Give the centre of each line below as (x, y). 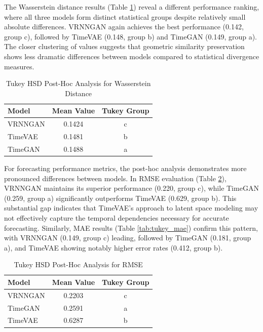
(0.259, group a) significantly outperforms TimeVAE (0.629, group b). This (120, 198)
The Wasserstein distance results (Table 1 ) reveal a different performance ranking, (132, 7)
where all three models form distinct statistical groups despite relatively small (125, 16)
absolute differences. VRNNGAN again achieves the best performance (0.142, (124, 27)
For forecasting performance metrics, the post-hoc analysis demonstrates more (125, 168)
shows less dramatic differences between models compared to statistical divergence (132, 56)
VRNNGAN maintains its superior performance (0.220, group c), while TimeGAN (131, 188)
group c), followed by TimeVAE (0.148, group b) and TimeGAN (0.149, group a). (130, 36)
